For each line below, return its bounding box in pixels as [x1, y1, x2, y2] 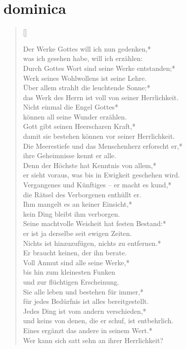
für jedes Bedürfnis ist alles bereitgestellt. [23, 296, 149, 306]
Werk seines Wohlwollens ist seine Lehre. [23, 72, 147, 83]
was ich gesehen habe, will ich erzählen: [23, 53, 143, 63]
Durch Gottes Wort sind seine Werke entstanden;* [23, 62, 176, 73]
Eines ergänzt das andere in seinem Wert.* [23, 325, 152, 335]
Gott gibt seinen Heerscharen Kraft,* [23, 121, 136, 131]
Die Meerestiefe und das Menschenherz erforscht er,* [23, 140, 183, 151]
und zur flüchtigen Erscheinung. [23, 276, 119, 287]
